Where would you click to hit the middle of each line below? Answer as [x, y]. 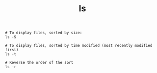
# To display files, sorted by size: [44, 33]
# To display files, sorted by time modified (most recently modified [79, 46]
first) [12, 50]
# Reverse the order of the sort [39, 63]
